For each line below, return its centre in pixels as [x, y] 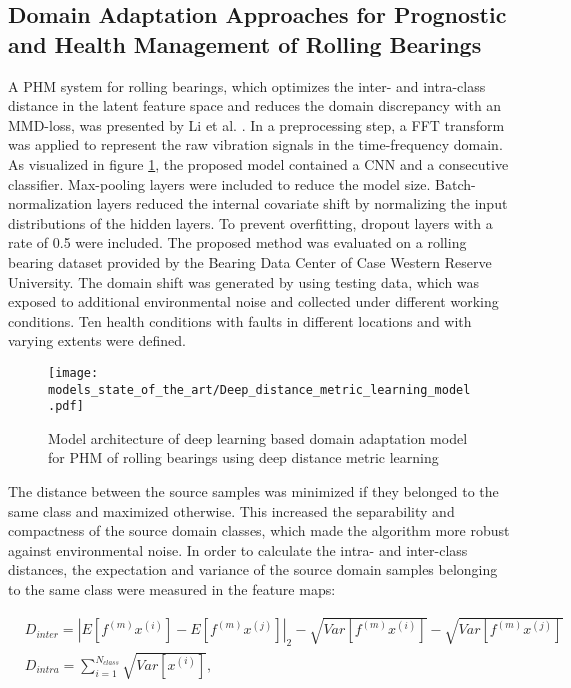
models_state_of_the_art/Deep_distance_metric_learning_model [259, 389]
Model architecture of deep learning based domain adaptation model [258, 437]
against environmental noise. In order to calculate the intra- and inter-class [238, 549]
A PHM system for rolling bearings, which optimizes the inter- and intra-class [247, 85]
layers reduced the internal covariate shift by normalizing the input [302, 203]
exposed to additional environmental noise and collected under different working [253, 301]
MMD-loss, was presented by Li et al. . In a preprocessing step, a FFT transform [256, 124]
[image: [73, 372]
